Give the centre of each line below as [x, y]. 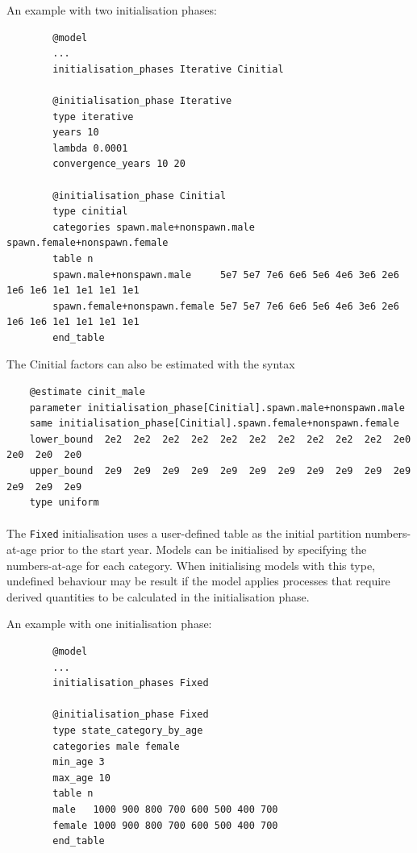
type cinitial [90, 212]
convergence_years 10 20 [119, 164]
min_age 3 [79, 762]
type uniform [64, 503]
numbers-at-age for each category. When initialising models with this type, [191, 565]
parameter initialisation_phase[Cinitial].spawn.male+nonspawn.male [217, 408]
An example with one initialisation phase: [109, 624]
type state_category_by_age [128, 730]
